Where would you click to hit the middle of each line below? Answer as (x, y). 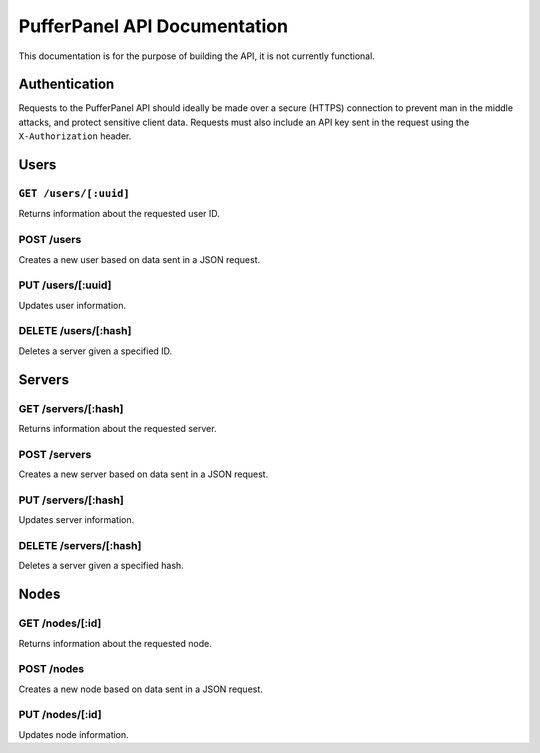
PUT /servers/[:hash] (71, 500)
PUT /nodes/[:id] (60, 715)
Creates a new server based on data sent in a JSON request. (143, 474)
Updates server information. (76, 520)
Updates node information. (73, 734)
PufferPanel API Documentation (153, 26)
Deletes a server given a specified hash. (101, 566)
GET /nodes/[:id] (60, 623)
